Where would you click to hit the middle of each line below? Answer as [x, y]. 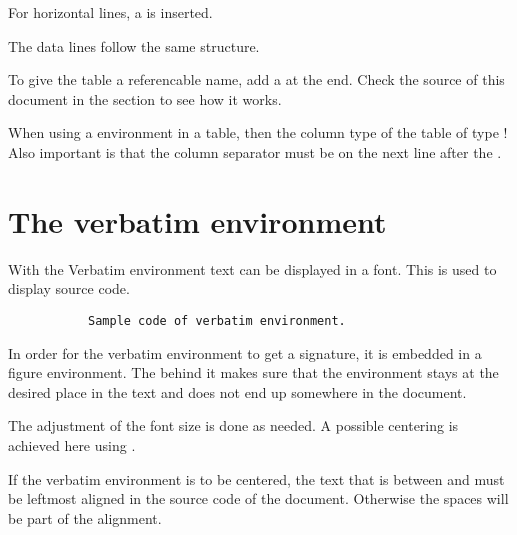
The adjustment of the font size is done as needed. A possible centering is [233, 425]
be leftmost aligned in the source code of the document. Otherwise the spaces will [258, 498]
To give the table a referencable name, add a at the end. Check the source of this [256, 79]
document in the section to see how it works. [145, 98]
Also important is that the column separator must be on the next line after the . [255, 151]
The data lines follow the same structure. [134, 45]
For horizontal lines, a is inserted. [110, 12]
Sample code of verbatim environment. [217, 320]
